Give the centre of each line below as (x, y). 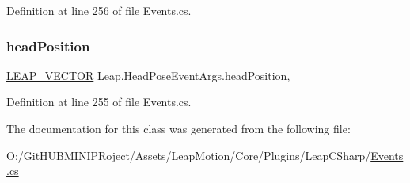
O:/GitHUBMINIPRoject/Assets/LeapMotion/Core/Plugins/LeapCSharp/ (189, 155)
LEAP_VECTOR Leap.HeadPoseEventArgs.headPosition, (148, 75)
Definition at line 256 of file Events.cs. (99, 10)
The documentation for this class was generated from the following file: (178, 128)
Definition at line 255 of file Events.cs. (99, 102)
